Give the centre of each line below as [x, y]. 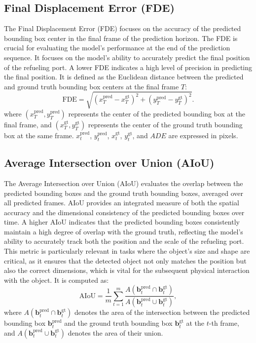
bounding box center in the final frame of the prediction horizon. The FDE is [121, 38]
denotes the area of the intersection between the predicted [162, 312]
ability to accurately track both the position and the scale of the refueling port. [124, 241]
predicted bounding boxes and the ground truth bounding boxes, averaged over [124, 193]
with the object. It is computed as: [56, 280]
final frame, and [28, 124]
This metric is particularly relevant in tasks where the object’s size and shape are [127, 251]
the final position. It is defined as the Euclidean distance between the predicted [124, 77]
